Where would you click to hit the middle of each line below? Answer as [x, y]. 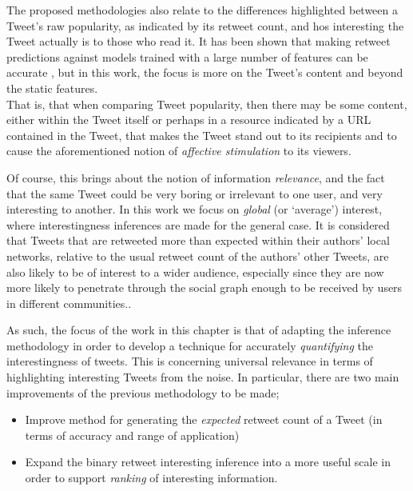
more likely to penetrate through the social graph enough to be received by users [205, 287]
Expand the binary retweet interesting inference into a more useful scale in [208, 462]
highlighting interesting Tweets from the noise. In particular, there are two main [203, 377]
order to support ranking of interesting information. [151, 478]
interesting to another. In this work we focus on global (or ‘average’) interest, [195, 209]
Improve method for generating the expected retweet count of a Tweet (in [204, 419]
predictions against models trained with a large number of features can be [187, 56]
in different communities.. [69, 303]
